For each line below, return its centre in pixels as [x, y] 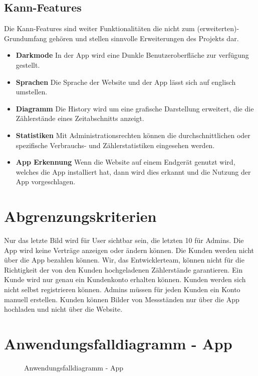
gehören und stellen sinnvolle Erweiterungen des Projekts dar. [144, 38]
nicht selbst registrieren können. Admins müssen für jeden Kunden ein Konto [122, 289]
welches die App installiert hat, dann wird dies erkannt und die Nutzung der [133, 171]
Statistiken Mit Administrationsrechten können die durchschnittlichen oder [133, 135]
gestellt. [28, 65]
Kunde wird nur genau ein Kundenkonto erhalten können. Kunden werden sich [125, 279]
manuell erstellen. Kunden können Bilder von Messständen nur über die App [122, 299]
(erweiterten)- [218, 28]
